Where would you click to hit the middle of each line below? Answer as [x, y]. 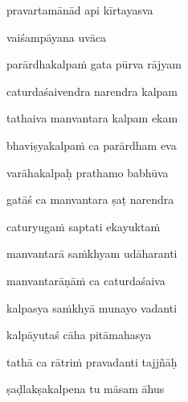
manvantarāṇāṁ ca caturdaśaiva [86, 280]
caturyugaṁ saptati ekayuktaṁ [84, 226]
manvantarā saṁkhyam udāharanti [92, 253]
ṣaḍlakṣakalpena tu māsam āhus [86, 389]
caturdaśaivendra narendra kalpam [92, 91]
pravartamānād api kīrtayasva [80, 10]
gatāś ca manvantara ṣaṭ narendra [90, 199]
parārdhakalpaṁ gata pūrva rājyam [94, 64]
